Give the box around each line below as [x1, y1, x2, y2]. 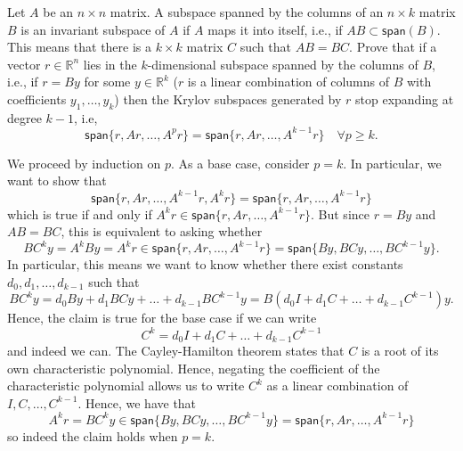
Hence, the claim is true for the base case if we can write [7, 308, 317, 327]
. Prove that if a [349, 37, 437, 56]
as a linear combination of [266, 376, 409, 395]
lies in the [83, 54, 137, 73]
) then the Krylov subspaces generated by [114, 89, 342, 108]
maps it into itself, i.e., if [207, 20, 343, 38]
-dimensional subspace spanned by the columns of [147, 54, 418, 73]
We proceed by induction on [7, 153, 161, 172]
